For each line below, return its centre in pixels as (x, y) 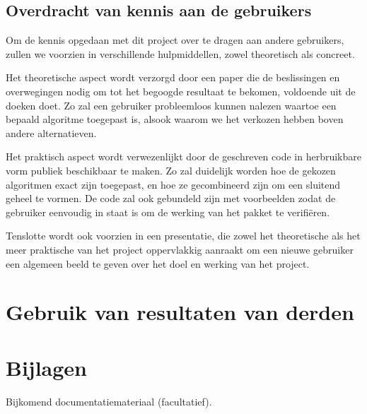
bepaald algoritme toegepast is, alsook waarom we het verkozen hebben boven (175, 119)
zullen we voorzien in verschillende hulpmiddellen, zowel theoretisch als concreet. (180, 53)
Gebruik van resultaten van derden (180, 312)
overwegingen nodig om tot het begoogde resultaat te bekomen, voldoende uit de (181, 91)
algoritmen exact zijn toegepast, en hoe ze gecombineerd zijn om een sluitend (173, 184)
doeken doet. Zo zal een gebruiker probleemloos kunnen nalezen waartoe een (171, 105)
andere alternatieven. (51, 132)
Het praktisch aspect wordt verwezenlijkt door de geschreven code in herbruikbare (183, 156)
